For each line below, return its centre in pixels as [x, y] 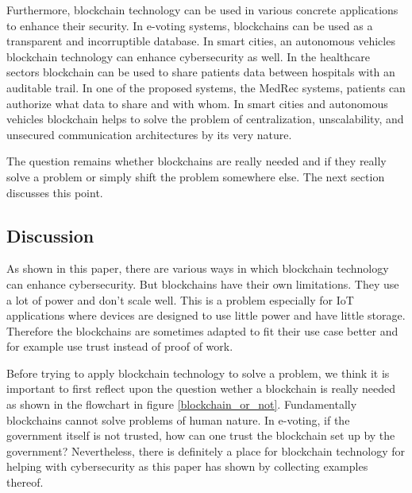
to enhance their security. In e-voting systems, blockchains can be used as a [190, 25]
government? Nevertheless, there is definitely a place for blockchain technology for [206, 450]
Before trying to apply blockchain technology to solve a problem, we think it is [198, 373]
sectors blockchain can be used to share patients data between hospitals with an [201, 72]
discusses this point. [55, 192]
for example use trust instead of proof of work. [120, 346]
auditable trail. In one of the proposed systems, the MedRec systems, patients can [206, 87]
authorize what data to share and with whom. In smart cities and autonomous [197, 103]
